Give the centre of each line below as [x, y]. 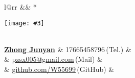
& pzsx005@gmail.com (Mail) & [53, 59]
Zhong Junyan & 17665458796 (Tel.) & [68, 49]
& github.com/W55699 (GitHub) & [59, 69]
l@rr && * [20, 7]
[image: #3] [24, 23]
